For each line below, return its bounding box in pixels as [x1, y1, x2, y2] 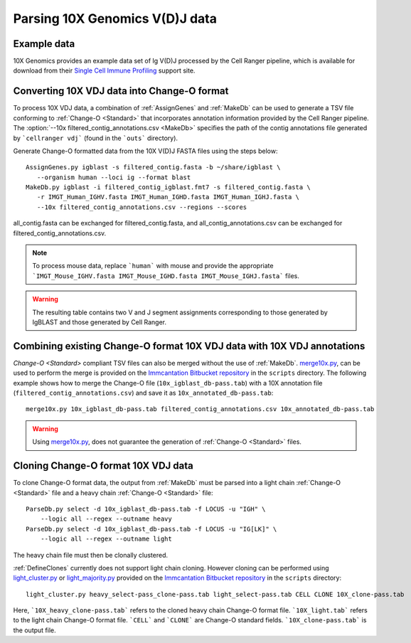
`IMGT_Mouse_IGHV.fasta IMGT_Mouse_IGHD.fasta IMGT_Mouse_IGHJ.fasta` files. [32, 271, 300, 280]
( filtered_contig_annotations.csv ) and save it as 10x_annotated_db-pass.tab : [13, 388, 274, 398]
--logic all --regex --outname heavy [40, 515, 172, 523]
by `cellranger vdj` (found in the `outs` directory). [13, 134, 178, 142]
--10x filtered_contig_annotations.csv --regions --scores [36, 203, 247, 211]
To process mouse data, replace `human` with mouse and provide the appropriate [32, 262, 274, 270]
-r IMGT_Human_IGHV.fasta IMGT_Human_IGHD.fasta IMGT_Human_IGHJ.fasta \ [36, 193, 300, 201]
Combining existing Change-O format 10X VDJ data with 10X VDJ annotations [13, 340, 365, 352]
